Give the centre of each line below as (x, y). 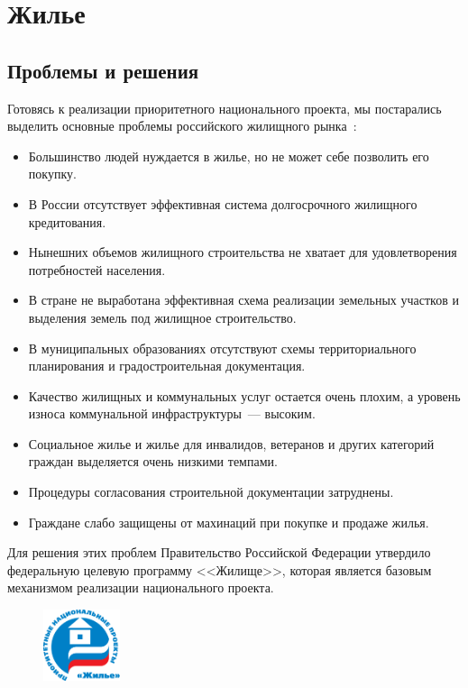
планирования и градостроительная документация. (167, 366)
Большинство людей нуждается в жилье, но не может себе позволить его (229, 156)
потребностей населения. (97, 269)
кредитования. (67, 221)
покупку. (52, 174)
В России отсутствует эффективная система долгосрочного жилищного (223, 203)
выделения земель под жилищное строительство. (162, 317)
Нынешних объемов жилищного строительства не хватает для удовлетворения (243, 252)
